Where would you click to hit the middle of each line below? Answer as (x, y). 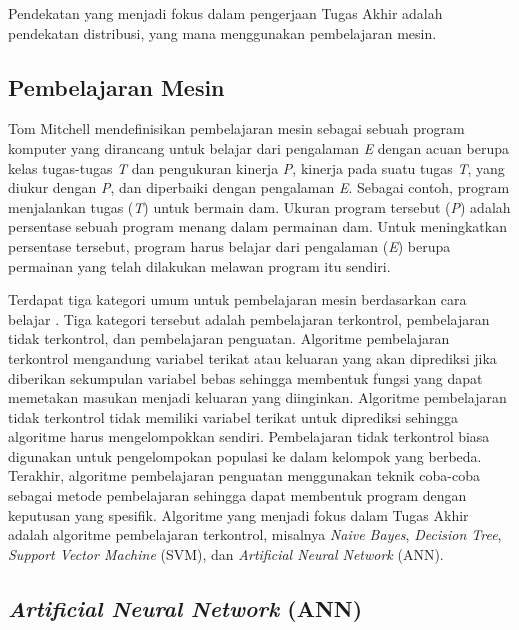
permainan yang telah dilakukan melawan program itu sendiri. (199, 265)
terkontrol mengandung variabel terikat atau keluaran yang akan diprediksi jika (252, 357)
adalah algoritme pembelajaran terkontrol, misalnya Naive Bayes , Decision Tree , (255, 534)
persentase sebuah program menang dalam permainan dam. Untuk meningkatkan (257, 226)
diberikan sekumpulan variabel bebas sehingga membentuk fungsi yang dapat (245, 377)
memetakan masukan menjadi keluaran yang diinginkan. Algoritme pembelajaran (257, 397)
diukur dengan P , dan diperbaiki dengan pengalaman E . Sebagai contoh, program (259, 187)
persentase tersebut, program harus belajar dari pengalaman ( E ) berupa (229, 245)
